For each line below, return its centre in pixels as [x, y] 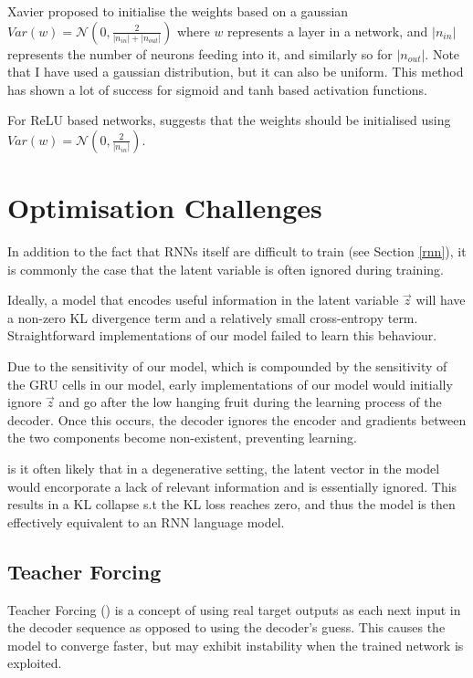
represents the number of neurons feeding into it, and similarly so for [200, 53]
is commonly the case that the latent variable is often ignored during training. [226, 269]
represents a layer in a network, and [328, 31]
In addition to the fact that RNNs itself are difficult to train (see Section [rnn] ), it [237, 251]
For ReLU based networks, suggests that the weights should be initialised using [229, 120]
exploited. [35, 663]
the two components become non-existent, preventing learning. [182, 438]
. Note [442, 53]
